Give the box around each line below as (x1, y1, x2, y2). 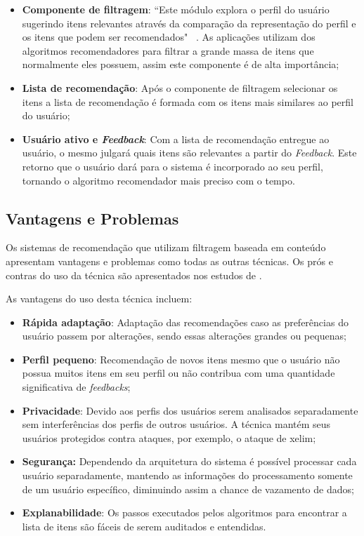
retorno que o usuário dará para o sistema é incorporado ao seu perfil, (22, 159, 323, 173)
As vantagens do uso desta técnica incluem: (6, 291, 193, 306)
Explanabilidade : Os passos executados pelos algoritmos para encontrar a (22, 505, 347, 520)
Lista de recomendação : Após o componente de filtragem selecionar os (22, 80, 338, 95)
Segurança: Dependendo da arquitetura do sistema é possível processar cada (22, 454, 357, 469)
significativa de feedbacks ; (22, 380, 131, 394)
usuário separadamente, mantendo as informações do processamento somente (22, 468, 353, 483)
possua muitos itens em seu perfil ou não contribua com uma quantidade (22, 366, 335, 380)
